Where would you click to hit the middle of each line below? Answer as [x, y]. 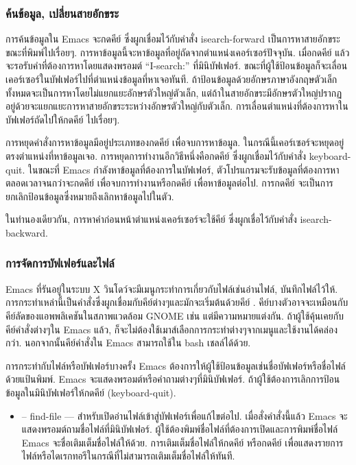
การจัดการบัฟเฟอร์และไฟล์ [60, 263]
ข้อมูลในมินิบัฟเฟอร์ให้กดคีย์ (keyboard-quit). [91, 392]
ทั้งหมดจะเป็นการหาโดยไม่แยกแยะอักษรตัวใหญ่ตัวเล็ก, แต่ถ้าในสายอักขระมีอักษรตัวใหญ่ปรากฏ [174, 92]
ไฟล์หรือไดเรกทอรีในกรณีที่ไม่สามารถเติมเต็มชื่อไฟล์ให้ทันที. [128, 456]
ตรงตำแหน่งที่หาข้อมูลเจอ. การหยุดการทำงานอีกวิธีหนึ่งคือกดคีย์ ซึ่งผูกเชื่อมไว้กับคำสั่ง [156, 155]
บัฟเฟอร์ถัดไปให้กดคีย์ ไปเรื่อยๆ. [63, 119]
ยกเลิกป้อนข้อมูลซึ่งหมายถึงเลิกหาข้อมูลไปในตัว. [90, 196]
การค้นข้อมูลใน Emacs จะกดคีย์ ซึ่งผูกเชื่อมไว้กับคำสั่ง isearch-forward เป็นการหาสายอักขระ [173, 39]
